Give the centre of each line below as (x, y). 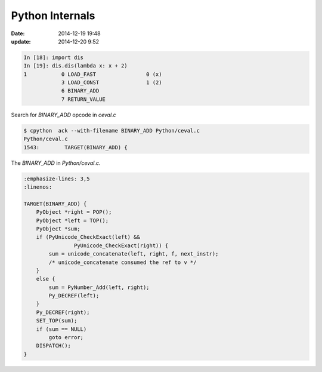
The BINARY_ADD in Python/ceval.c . (56, 163)
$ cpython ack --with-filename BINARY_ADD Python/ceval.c (112, 130)
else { (46, 279)
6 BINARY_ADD (80, 91)
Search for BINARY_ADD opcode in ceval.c (64, 115)
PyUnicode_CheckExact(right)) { (121, 245)
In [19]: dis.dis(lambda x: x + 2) (75, 66)
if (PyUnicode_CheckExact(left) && (88, 237)
